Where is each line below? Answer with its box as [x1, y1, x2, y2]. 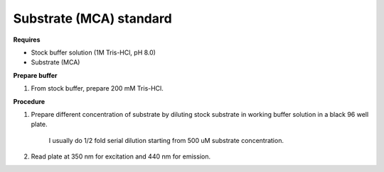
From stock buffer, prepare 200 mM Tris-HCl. [31, 84, 164, 93]
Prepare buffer [13, 71, 58, 79]
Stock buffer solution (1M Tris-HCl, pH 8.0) [31, 48, 156, 57]
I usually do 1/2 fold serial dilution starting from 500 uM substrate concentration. [48, 136, 284, 144]
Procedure [13, 97, 46, 105]
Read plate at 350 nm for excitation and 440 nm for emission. [31, 152, 211, 161]
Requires [13, 35, 41, 44]
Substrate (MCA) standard [13, 11, 172, 26]
